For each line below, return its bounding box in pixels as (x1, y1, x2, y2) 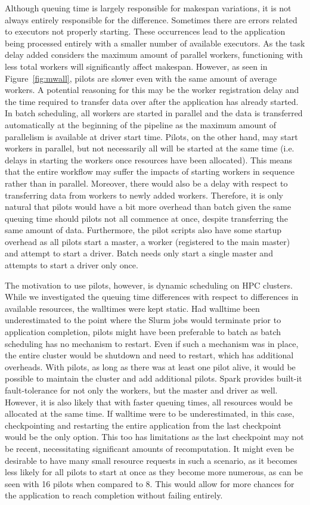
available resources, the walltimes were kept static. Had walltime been (5, 302, 260, 314)
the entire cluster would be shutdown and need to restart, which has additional (5, 349, 294, 361)
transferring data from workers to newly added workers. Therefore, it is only (5, 188, 283, 201)
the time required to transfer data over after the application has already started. (5, 95, 299, 107)
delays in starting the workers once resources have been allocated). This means (5, 153, 293, 166)
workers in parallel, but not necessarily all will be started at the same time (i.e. (5, 142, 294, 154)
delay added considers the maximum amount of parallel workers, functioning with (5, 48, 303, 61)
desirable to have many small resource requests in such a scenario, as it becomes (5, 454, 297, 466)
